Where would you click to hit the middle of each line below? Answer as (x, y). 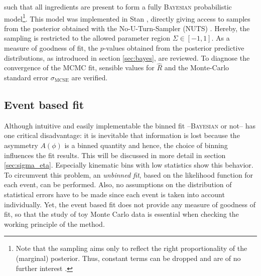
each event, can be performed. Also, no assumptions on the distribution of (118, 184)
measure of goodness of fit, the (51, 48)
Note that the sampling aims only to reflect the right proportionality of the (132, 248)
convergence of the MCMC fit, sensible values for (79, 67)
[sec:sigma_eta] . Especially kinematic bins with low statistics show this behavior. (129, 165)
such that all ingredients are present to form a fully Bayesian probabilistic (118, 7)
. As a (221, 38)
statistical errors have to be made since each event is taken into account (114, 194)
